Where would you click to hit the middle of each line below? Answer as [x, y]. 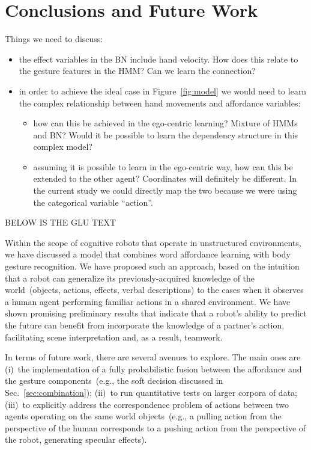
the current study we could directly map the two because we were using [165, 190]
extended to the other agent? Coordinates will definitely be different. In [165, 178]
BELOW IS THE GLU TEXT [61, 222]
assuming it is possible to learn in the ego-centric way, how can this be [163, 166]
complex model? [63, 146]
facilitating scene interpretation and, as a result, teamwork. [114, 337]
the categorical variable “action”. [93, 202]
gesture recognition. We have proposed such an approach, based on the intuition [152, 266]
